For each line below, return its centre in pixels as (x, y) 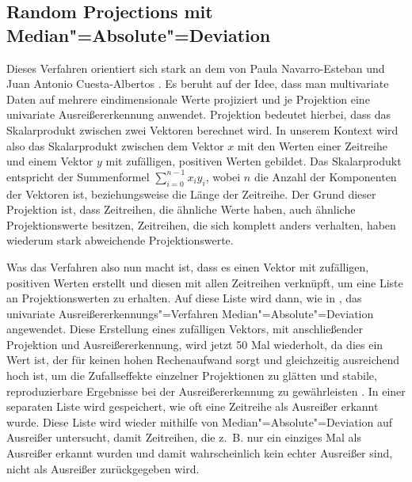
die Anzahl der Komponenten (325, 176)
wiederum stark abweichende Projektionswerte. (120, 240)
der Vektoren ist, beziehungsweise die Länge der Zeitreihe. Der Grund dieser (191, 194)
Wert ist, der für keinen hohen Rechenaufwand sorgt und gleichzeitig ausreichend (203, 360)
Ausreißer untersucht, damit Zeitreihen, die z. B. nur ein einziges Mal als (184, 437)
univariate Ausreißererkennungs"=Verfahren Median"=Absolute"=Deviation (190, 313)
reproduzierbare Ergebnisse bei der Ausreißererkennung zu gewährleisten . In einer (206, 391)
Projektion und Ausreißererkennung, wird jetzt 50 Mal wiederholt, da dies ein (195, 344)
